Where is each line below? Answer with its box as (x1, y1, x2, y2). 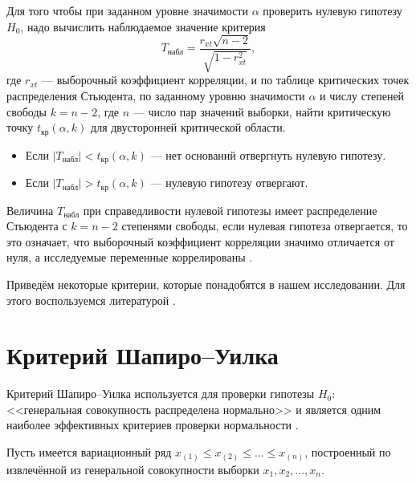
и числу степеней (320, 87, 405, 104)
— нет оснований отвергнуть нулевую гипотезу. (150, 146, 386, 163)
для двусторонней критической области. (91, 119, 286, 136)
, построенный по (304, 444, 391, 461)
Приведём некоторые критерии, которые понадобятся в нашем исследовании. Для (6, 275, 406, 292)
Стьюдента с (6, 217, 67, 234)
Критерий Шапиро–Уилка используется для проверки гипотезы (6, 385, 315, 402)
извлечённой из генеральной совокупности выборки (6, 461, 259, 477)
